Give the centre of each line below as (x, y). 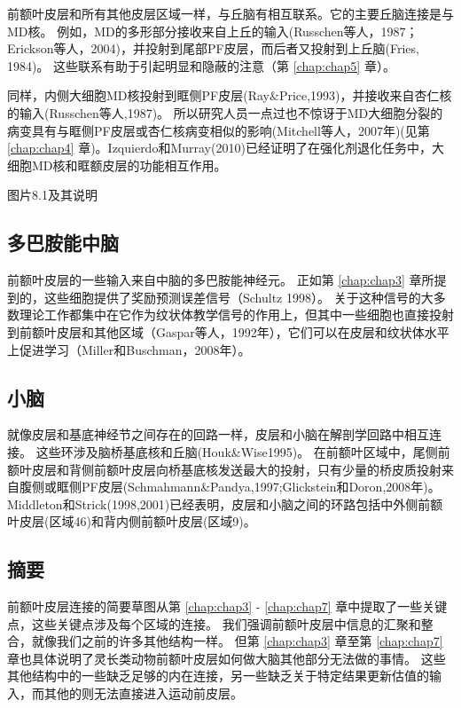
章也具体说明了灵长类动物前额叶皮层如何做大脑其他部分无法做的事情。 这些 (227, 658)
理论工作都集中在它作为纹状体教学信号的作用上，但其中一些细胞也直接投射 (236, 315)
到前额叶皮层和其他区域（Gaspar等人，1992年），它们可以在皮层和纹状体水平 (228, 331)
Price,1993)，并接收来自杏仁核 (365, 95)
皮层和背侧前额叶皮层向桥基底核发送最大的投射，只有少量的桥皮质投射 (236, 469)
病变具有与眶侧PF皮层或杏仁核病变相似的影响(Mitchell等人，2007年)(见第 (219, 130)
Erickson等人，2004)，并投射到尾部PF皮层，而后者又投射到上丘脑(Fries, (213, 48)
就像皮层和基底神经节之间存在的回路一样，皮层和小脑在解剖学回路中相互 (218, 434)
